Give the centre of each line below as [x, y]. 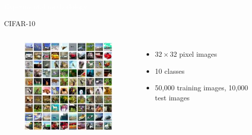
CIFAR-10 [20, 23]
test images [172, 97]
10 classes [170, 71]
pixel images [198, 54]
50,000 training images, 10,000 [202, 88]
